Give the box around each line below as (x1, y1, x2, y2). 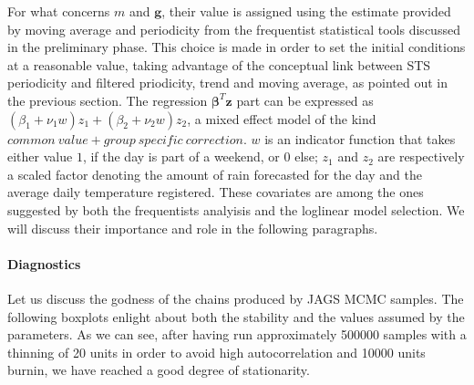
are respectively (377, 147, 465, 166)
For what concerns (7, 2, 110, 20)
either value (7, 147, 73, 166)
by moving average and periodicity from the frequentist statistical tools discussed (7, 19, 460, 38)
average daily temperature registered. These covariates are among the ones (7, 182, 424, 202)
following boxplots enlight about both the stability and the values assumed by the (7, 307, 465, 326)
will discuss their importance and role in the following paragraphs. (7, 218, 378, 237)
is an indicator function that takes (264, 129, 456, 148)
